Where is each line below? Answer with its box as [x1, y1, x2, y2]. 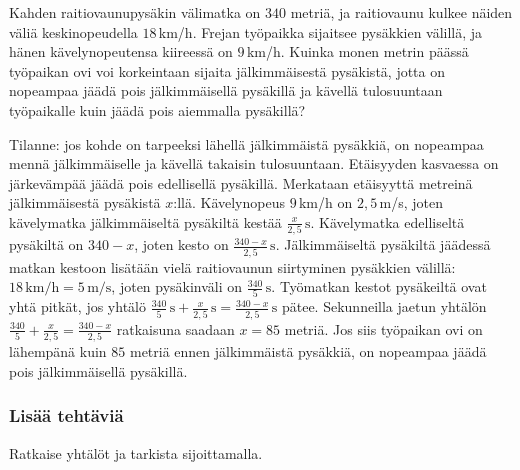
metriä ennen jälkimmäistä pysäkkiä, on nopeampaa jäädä [129, 341, 487, 362]
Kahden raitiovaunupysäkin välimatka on [9, 2, 261, 22]
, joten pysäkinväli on [111, 276, 243, 297]
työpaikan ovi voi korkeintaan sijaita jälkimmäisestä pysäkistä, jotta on [9, 60, 446, 81]
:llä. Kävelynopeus [173, 192, 285, 213]
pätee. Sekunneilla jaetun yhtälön [281, 296, 487, 317]
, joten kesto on [134, 234, 229, 255]
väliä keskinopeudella [9, 21, 138, 42]
